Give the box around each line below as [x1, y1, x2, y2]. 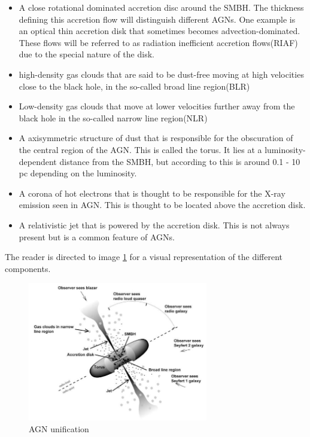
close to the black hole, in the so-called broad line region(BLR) [19, 80, 250, 92]
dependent [19, 155, 57, 167]
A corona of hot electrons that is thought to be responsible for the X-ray [19, 187, 285, 199]
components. [5, 262, 51, 274]
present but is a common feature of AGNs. [19, 230, 175, 243]
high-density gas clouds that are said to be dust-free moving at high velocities [19, 68, 304, 80]
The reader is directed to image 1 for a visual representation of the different [5, 250, 283, 263]
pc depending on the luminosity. [19, 167, 137, 179]
